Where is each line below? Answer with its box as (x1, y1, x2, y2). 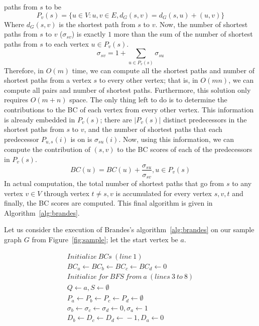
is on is (70, 133, 92, 144)
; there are (100, 114, 132, 124)
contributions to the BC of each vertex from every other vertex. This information (4, 104, 254, 115)
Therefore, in (4, 65, 44, 75)
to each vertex (45, 38, 89, 49)
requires (4, 94, 28, 105)
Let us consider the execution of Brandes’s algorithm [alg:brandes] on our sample (4, 224, 254, 235)
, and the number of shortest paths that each (84, 124, 222, 134)
